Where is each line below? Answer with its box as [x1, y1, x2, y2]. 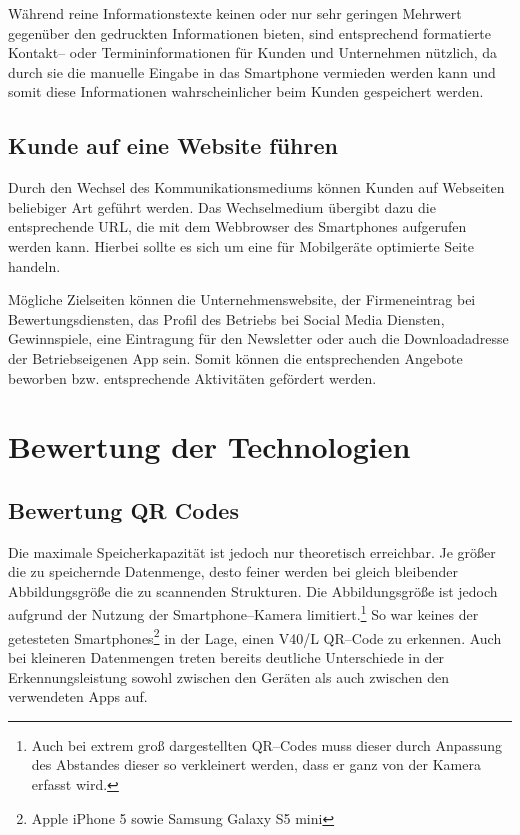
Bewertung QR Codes [8, 494, 239, 525]
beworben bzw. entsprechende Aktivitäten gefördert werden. [8, 367, 377, 388]
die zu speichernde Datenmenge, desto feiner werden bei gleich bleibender [8, 561, 459, 582]
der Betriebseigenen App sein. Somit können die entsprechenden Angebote [8, 347, 463, 368]
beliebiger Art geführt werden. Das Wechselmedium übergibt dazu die [8, 196, 436, 217]
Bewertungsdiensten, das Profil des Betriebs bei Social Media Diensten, [8, 308, 445, 329]
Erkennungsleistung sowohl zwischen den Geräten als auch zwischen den [8, 666, 450, 687]
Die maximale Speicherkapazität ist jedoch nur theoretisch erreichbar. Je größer [8, 541, 496, 562]
